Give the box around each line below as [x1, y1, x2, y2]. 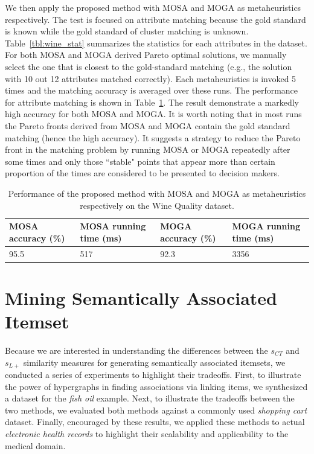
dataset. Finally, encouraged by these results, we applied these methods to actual [5, 415, 305, 428]
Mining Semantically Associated [5, 285, 277, 310]
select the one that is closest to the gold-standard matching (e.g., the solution [5, 60, 292, 72]
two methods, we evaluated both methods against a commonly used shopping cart [5, 403, 307, 416]
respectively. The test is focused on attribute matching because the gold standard [5, 13, 306, 25]
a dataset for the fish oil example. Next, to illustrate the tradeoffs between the [5, 392, 295, 404]
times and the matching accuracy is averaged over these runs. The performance [5, 84, 298, 97]
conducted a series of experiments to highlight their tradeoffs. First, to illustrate [5, 368, 301, 380]
